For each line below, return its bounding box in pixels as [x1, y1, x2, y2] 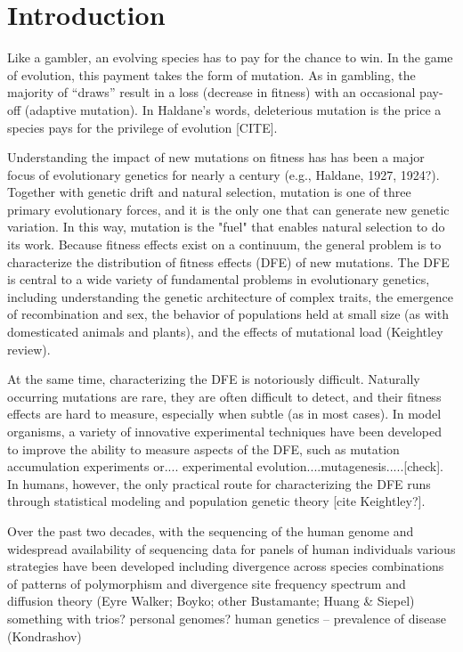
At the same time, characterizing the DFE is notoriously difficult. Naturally [7, 370, 420, 388]
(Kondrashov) [7, 626, 82, 645]
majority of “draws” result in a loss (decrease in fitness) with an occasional [7, 83, 416, 102]
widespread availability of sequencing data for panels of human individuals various [7, 539, 456, 558]
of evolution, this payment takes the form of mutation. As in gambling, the [7, 65, 416, 84]
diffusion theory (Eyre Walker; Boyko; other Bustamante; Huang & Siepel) [7, 591, 415, 610]
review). [7, 339, 51, 358]
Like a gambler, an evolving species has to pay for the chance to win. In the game [7, 48, 453, 67]
